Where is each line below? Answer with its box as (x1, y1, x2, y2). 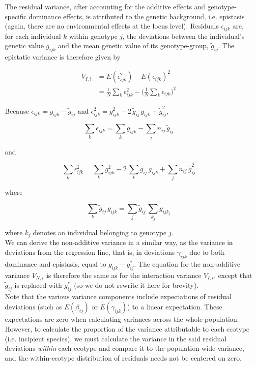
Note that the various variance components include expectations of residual (5, 291, 231, 301)
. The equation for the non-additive (134, 258, 240, 269)
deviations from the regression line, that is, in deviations (5, 246, 175, 257)
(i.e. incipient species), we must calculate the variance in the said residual (5, 333, 227, 343)
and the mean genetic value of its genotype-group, (58, 40, 209, 51)
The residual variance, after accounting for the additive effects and (5, 1, 205, 11)
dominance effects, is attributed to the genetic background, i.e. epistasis (28, 11, 245, 21)
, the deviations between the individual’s (122, 30, 245, 41)
